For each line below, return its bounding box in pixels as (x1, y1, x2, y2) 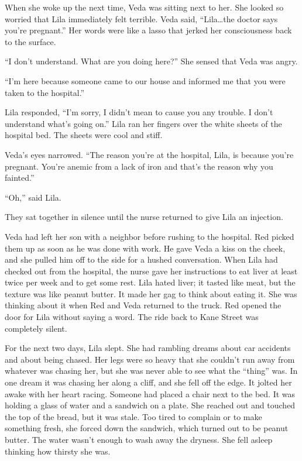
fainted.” (5, 171, 35, 184)
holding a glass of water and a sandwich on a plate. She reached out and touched (5, 399, 296, 411)
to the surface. (5, 35, 56, 47)
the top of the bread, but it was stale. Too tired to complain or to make (5, 410, 262, 422)
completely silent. (5, 322, 67, 334)
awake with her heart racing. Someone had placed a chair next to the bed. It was (5, 387, 296, 400)
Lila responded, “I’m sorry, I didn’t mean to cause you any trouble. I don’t (5, 106, 273, 118)
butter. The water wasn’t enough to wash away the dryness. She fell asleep (5, 434, 273, 445)
